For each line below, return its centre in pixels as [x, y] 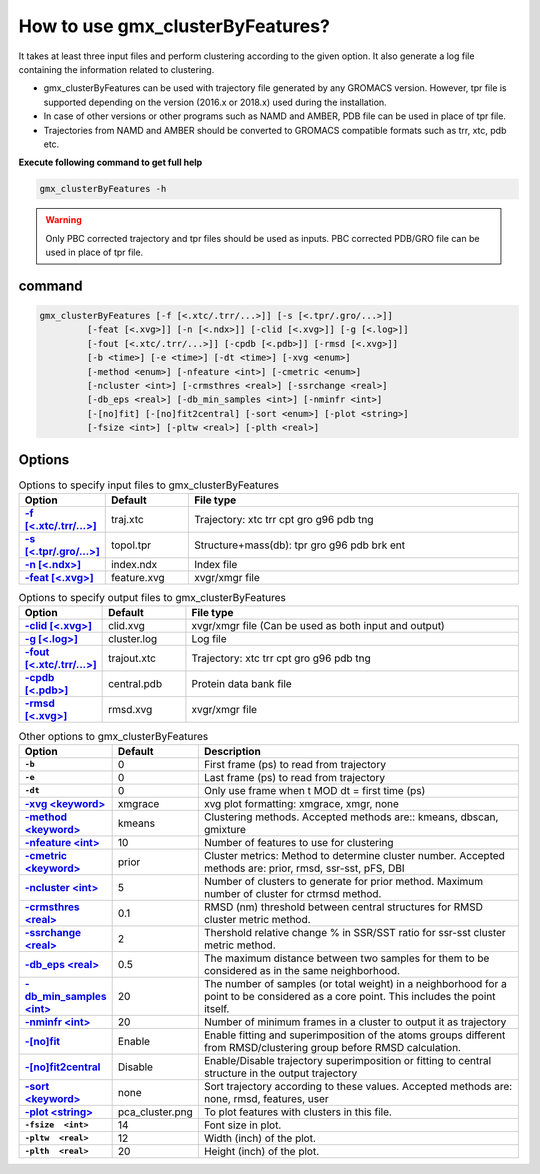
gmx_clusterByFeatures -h [103, 189]
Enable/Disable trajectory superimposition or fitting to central [347, 1060]
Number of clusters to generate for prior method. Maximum [343, 881]
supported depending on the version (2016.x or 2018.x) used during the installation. [215, 102]
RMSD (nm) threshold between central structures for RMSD [343, 907]
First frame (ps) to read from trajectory [295, 764]
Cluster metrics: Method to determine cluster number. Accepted [354, 855]
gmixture [225, 829]
